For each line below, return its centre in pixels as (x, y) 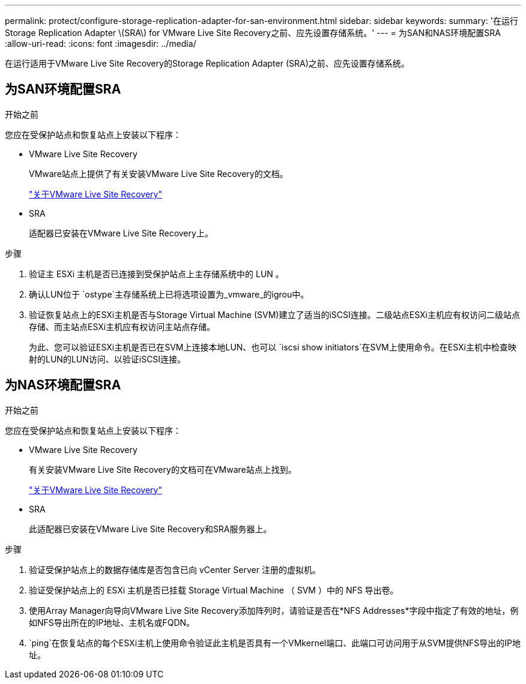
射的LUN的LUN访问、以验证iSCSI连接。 (107, 359)
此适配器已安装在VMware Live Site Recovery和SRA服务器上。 (150, 529)
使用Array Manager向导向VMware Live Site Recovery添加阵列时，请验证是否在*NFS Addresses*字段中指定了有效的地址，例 (274, 610)
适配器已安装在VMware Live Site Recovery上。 (121, 233)
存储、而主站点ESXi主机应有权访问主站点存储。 (122, 326)
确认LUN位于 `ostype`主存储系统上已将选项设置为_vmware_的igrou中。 (169, 294)
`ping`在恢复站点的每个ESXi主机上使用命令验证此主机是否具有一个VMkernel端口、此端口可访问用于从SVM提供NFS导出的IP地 (275, 643)
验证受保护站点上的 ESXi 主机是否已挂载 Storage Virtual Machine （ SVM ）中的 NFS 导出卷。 (214, 590)
